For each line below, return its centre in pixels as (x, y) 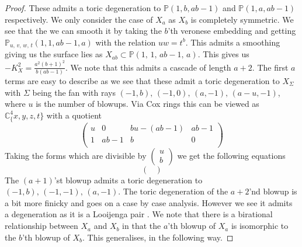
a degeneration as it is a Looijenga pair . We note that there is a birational (139, 214)
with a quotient (74, 115)
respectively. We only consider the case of (79, 19)
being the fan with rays (74, 92)
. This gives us (223, 54)
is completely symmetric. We (242, 19)
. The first (270, 67)
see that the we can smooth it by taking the (83, 31)
